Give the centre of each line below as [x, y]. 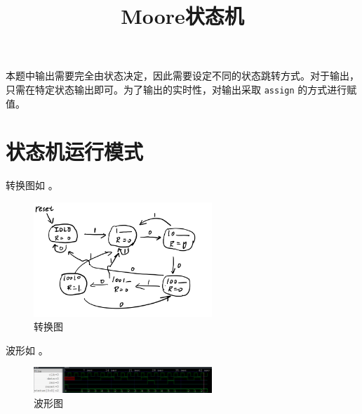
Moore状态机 [182, 16]
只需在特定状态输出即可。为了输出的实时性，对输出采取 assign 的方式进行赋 [181, 89]
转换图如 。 [32, 185]
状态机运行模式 [75, 151]
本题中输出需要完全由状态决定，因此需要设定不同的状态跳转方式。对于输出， [182, 76]
